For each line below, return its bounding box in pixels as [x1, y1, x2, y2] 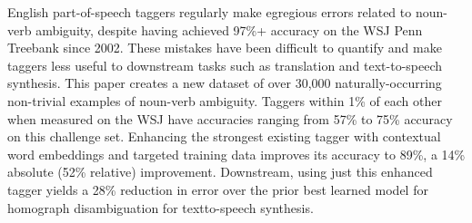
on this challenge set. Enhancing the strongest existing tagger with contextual [7, 127, 441, 146]
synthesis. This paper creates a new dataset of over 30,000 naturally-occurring [7, 73, 442, 92]
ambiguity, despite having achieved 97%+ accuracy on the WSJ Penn [35, 20, 423, 39]
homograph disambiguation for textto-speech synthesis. [7, 198, 314, 217]
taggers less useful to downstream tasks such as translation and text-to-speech [7, 55, 443, 74]
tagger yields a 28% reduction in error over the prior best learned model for [7, 179, 428, 199]
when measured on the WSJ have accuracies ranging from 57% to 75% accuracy [7, 109, 453, 128]
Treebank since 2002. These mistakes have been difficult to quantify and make [7, 38, 442, 57]
